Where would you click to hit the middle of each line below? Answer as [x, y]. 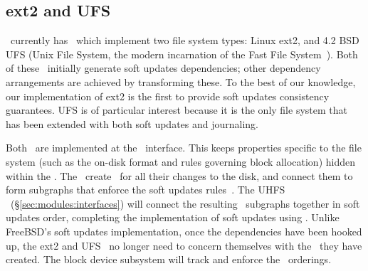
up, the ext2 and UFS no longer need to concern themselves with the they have [184, 245]
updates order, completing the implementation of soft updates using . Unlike [173, 217]
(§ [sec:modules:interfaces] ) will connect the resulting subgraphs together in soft [185, 203]
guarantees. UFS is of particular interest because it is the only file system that [177, 110]
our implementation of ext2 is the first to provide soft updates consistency [168, 96]
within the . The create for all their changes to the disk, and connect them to [179, 175]
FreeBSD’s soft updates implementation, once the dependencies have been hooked [184, 231]
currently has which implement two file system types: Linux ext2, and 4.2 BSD [185, 40]
